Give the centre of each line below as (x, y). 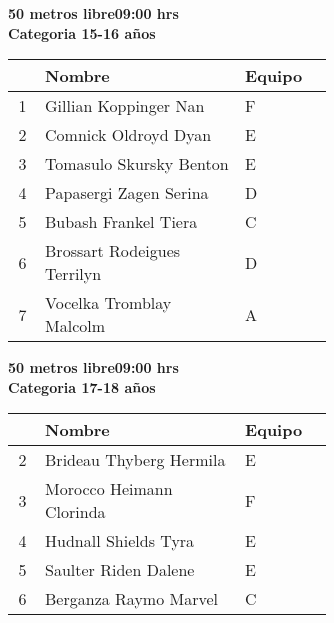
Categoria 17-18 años (82, 386)
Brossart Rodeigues (113, 251)
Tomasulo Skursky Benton (137, 164)
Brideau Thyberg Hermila (135, 460)
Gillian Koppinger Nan (125, 106)
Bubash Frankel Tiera (121, 222)
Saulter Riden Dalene (120, 570)
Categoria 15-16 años (82, 32)
